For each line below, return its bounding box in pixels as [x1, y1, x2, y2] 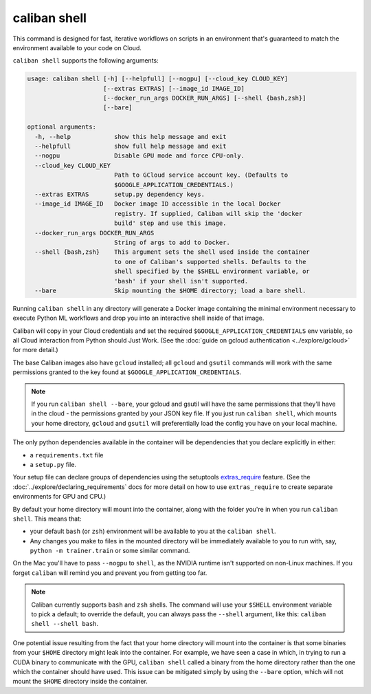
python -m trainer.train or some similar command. [30, 547, 190, 555]
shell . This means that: [12, 514, 82, 523]
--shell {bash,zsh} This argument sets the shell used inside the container [34, 248, 311, 256]
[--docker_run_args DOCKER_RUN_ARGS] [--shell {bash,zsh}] [103, 94, 306, 102]
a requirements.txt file [30, 451, 104, 459]
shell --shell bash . [31, 620, 99, 628]
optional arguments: [27, 123, 96, 131]
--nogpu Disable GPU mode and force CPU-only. [34, 152, 245, 160]
